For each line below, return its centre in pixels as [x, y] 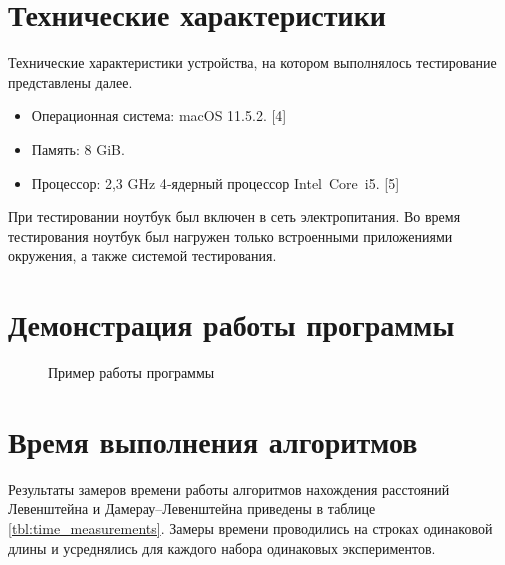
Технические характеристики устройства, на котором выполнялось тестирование [252, 62]
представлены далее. [70, 81]
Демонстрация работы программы [231, 324]
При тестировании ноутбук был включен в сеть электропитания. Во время [234, 216]
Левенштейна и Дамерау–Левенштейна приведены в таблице [192, 508]
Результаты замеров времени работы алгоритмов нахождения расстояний [229, 488]
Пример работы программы [131, 372]
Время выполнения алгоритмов [213, 440]
